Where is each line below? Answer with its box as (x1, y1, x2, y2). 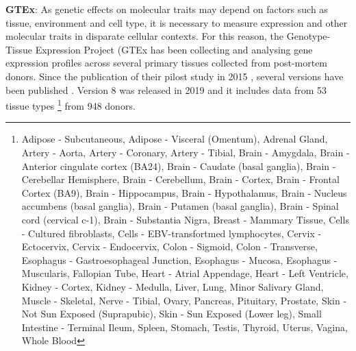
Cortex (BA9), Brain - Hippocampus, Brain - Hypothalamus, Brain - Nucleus (21, 185, 347, 199)
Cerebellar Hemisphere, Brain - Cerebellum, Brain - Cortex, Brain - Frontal (21, 172, 340, 186)
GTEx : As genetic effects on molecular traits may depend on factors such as (5, 2, 328, 16)
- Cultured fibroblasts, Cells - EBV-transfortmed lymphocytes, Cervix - (21, 226, 322, 240)
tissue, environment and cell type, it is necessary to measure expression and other (5, 15, 348, 29)
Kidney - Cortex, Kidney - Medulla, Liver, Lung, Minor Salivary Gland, (21, 279, 324, 293)
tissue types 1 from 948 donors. (5, 97, 136, 112)
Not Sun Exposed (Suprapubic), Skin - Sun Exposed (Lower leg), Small (21, 306, 322, 321)
